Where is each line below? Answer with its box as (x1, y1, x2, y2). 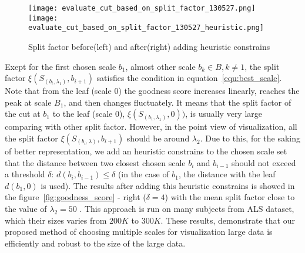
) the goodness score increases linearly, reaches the (118, 85, 300, 97)
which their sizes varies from (5, 214, 107, 226)
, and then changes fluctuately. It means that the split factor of (63, 96, 291, 108)
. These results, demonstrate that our (160, 214, 295, 226)
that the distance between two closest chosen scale (5, 156, 186, 168)
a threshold (5, 168, 45, 180)
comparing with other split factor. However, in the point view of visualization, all (5, 120, 297, 133)
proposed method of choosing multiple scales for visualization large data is (5, 225, 273, 238)
